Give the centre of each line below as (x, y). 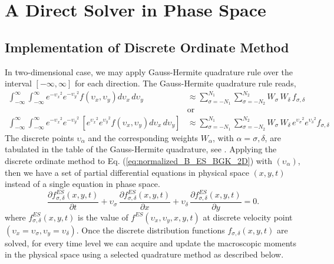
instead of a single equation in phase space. (82, 184)
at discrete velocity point (248, 217)
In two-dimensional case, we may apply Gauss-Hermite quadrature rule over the (149, 71)
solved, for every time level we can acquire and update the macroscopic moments (151, 243)
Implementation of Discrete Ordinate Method (147, 47)
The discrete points (39, 137)
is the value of (103, 217)
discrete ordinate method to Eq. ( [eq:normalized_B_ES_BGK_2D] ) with (138, 160)
